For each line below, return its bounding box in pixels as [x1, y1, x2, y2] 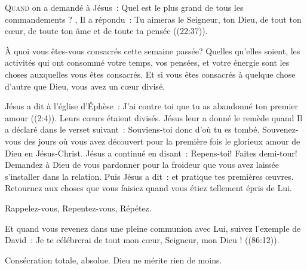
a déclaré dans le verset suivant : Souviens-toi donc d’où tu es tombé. [5, 123, 260, 136]
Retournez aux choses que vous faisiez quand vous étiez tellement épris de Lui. [5, 182, 292, 194]
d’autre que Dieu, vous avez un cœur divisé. [5, 79, 165, 92]
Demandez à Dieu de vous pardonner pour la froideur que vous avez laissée [5, 158, 279, 171]
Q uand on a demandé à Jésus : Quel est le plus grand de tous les [5, 1, 244, 13]
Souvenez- [262, 123, 299, 136]
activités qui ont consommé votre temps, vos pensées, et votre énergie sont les [5, 56, 290, 69]
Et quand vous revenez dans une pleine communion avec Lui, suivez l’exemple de [5, 222, 301, 234]
